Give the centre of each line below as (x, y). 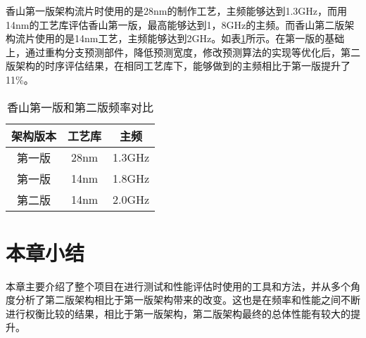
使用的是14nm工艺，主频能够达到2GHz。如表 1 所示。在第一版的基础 (190, 38)
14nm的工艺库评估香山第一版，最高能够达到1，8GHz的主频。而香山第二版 (175, 24)
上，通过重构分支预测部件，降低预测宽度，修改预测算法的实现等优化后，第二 (183, 52)
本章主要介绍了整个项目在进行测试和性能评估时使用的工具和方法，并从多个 (178, 286)
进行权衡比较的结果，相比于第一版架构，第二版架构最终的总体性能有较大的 (178, 313)
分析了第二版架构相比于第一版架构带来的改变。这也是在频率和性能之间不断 (188, 300)
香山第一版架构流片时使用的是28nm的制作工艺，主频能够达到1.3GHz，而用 (177, 11)
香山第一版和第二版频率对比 (81, 107)
